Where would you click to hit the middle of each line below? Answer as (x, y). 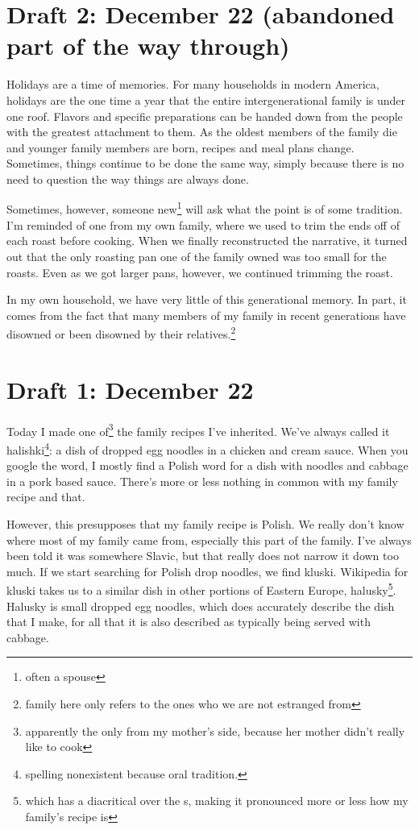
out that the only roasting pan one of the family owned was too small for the (197, 256)
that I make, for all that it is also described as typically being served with (189, 622)
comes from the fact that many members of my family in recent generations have (206, 315)
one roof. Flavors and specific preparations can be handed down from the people (205, 116)
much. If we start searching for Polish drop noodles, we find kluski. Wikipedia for (207, 571)
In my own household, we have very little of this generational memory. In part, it (207, 299)
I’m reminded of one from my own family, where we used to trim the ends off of (203, 224)
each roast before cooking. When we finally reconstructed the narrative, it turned (207, 241)
